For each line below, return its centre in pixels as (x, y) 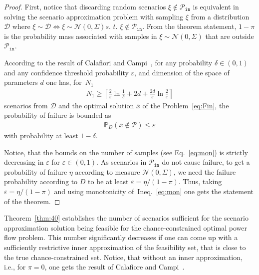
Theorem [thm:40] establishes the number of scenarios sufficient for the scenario (126, 218)
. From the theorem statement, (189, 26)
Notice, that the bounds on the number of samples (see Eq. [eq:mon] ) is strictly (126, 152)
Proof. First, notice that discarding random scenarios (85, 6)
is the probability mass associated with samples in (81, 36)
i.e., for (15, 267)
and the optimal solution (96, 105)
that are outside (230, 36)
